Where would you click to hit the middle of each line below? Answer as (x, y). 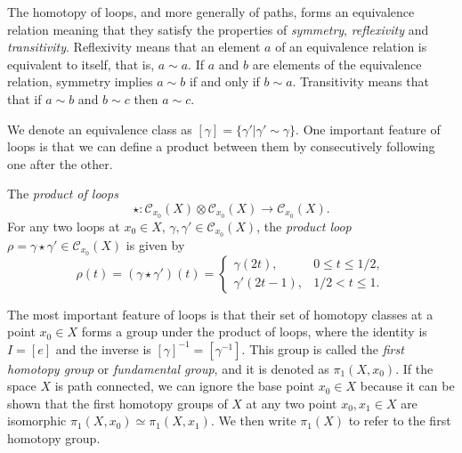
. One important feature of (368, 129)
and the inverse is (103, 348)
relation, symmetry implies (80, 81)
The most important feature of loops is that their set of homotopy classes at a (220, 314)
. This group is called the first (323, 348)
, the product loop (304, 226)
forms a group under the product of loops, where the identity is (254, 332)
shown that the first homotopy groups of (118, 403)
